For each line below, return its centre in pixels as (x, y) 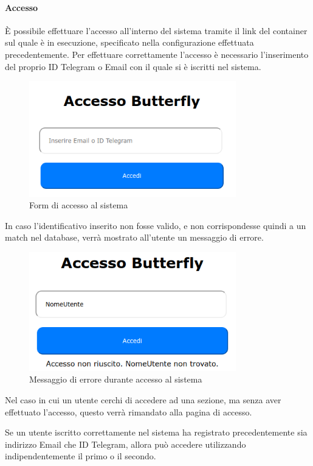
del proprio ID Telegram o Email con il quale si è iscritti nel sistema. (133, 66)
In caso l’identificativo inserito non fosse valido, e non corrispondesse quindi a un (156, 225)
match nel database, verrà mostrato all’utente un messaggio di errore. (134, 237)
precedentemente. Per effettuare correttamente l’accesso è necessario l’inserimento (157, 54)
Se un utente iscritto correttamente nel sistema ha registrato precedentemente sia (156, 432)
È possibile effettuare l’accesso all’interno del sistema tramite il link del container (156, 30)
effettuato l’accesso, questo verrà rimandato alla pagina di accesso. (129, 411)
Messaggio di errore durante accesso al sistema (116, 379)
